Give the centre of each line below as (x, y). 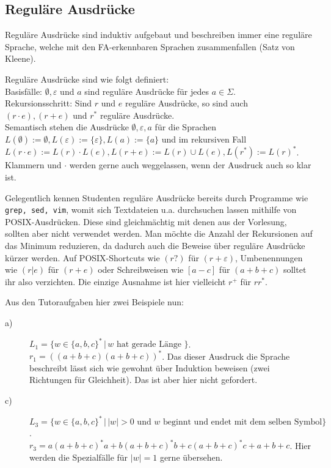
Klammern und (33, 165)
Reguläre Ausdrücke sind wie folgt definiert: (87, 79)
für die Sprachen (186, 127)
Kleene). (20, 58)
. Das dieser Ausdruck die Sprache (226, 356)
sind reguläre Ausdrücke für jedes (147, 91)
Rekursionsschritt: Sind (49, 103)
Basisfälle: (24, 91)
